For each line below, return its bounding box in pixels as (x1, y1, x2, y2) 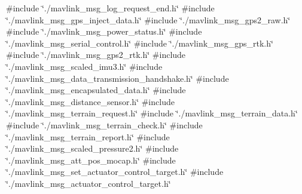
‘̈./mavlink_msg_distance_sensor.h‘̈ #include (6, 95, 175, 107)
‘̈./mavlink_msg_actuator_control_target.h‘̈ (6, 177, 171, 189)
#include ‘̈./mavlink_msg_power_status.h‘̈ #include (6, 25, 202, 38)
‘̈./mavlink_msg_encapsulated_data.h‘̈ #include (6, 84, 186, 96)
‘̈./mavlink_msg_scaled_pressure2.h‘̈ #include (6, 142, 179, 155)
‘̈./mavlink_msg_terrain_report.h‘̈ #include (6, 130, 170, 143)
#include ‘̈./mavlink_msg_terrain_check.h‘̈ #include (6, 118, 203, 131)
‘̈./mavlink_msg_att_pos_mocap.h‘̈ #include (6, 153, 176, 166)
